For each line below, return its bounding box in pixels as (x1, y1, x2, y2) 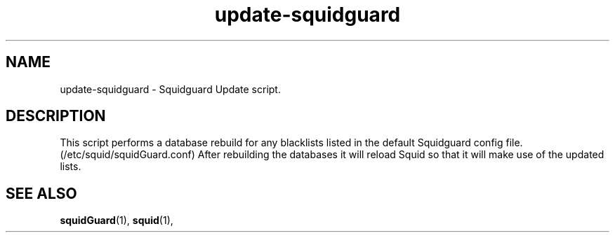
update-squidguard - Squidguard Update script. (60, 83, 281, 95)
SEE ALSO (6, 184, 77, 202)
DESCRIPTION (6, 107, 106, 125)
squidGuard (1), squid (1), (60, 214, 173, 227)
